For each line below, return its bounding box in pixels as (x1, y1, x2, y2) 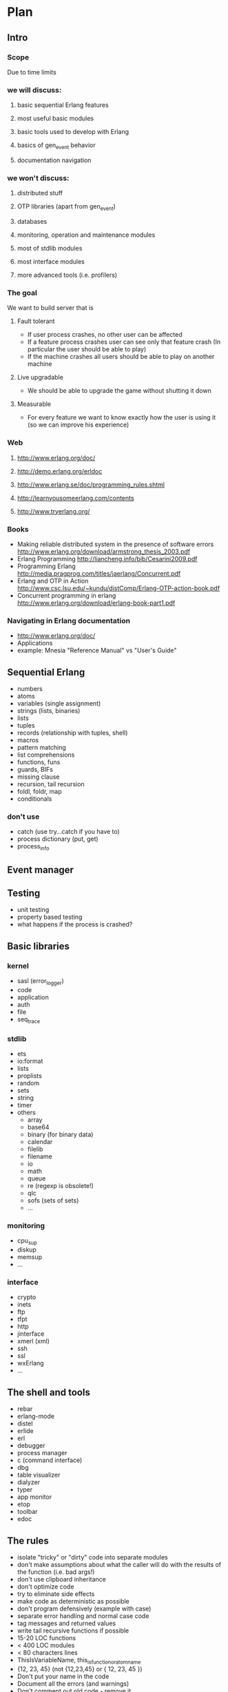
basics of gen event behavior (17, 141, 96, 150)
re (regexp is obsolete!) (27, 1181, 94, 1189)
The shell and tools (7, 1386, 91, 1398)
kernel (7, 961, 30, 971)
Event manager (7, 864, 74, 875)
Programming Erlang (17, 562, 76, 570)
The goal (7, 288, 38, 298)
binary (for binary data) (27, 1130, 94, 1138)
